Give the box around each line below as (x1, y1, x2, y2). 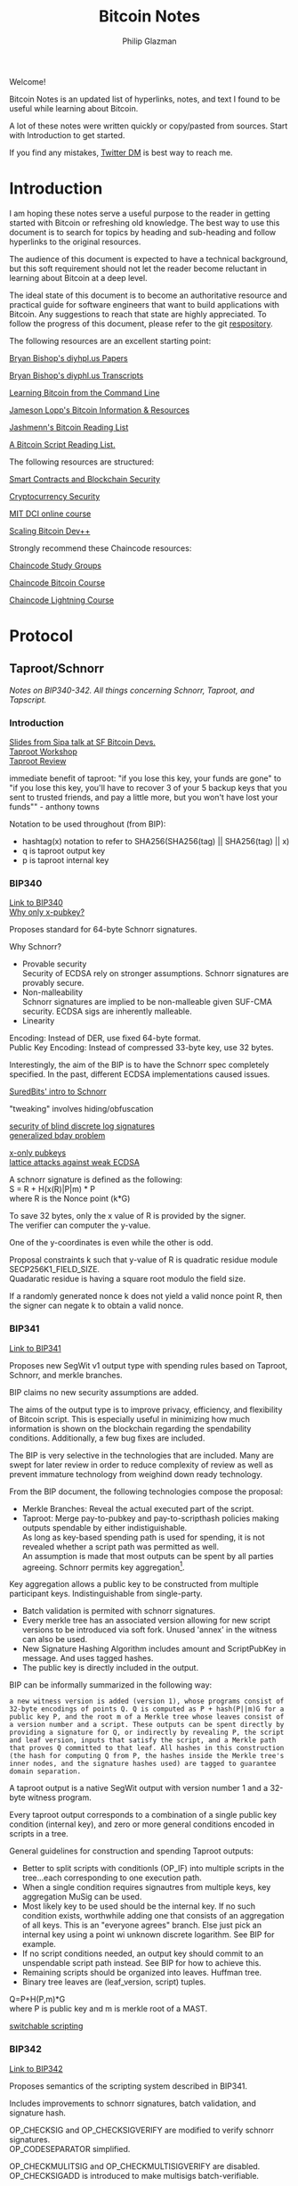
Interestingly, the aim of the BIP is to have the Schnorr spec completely (9, 1059, 270, 1071)
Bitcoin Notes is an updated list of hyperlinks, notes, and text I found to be (9, 94, 280, 104)
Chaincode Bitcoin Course (9, 577, 105, 588)
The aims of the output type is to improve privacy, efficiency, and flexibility (9, 1404, 283, 1415)
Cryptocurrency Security (9, 490, 101, 501)
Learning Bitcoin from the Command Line (9, 387, 160, 398)
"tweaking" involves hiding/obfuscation (9, 1104, 154, 1114)
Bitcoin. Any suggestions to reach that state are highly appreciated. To (9, 308, 267, 319)
